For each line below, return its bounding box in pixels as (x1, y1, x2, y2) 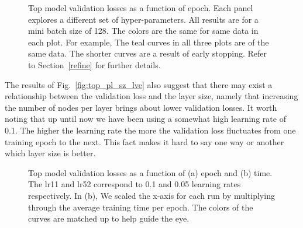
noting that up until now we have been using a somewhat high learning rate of (5, 113, 286, 125)
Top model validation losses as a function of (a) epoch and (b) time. (28, 166, 273, 178)
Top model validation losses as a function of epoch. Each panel (28, 2, 253, 13)
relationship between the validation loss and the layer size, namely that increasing (5, 90, 298, 102)
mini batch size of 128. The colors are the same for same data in (28, 24, 259, 37)
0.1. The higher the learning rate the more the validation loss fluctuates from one (5, 124, 296, 136)
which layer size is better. (5, 147, 96, 159)
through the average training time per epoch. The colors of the (28, 201, 253, 213)
